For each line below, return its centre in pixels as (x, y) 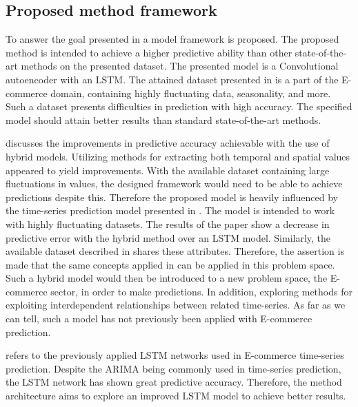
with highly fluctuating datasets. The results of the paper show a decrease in (168, 223)
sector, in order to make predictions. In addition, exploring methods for (201, 291)
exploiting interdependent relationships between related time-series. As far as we (176, 305)
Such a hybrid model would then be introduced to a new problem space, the (167, 278)
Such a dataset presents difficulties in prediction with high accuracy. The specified (179, 106)
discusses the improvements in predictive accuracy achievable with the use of (168, 143)
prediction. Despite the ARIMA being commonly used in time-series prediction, (173, 368)
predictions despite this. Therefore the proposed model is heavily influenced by (172, 197)
